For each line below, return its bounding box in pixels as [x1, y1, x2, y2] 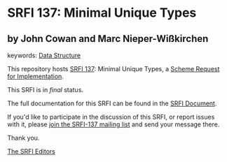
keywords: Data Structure [7, 51, 81, 59]
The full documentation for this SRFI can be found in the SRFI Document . [7, 99, 217, 108]
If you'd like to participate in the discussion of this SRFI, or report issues [7, 113, 215, 121]
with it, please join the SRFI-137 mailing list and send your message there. [7, 120, 220, 128]
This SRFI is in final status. [7, 86, 84, 94]
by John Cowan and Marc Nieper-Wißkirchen [7, 33, 209, 45]
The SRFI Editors [7, 147, 56, 155]
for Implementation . [7, 72, 64, 80]
